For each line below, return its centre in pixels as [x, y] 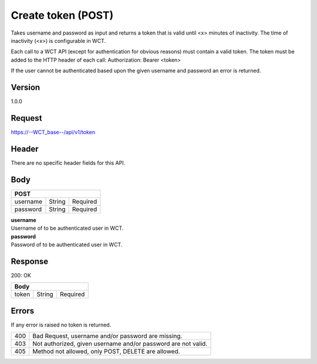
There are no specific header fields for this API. [68, 163]
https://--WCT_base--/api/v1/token [53, 132]
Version [26, 87]
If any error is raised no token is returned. [61, 325]
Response [30, 261]
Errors [23, 311]
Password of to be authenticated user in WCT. [67, 244]
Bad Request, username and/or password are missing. [107, 336]
